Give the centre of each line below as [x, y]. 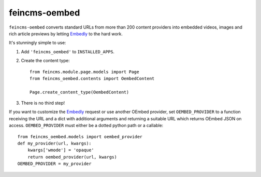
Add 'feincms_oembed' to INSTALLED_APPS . [68, 51]
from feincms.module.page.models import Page [85, 72]
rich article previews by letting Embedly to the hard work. [66, 33]
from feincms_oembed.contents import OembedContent [92, 78]
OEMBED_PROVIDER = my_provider [55, 164]
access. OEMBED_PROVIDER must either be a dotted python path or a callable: [86, 126]
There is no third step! [43, 103]
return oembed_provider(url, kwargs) [72, 157]
